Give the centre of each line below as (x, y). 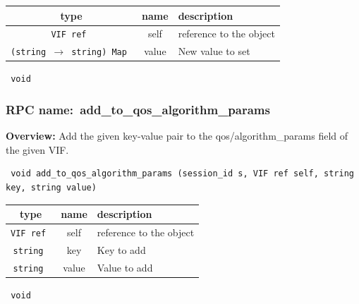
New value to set (214, 51)
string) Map (99, 53)
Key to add (121, 249)
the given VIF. (37, 149)
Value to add (125, 267)
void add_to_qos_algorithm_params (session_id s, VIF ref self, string (182, 174)
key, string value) (51, 188)
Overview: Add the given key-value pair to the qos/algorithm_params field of (177, 136)
